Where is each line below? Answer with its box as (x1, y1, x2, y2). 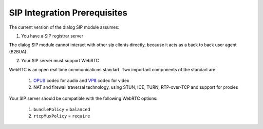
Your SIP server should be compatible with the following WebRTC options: (9, 95, 158, 101)
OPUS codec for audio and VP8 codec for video (33, 78, 130, 83)
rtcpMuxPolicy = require (33, 113, 90, 119)
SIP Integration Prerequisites (9, 7, 128, 18)
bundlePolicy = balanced (33, 107, 90, 113)
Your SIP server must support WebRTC (21, 58, 99, 64)
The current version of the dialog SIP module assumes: (9, 24, 119, 30)
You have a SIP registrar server (21, 33, 84, 39)
